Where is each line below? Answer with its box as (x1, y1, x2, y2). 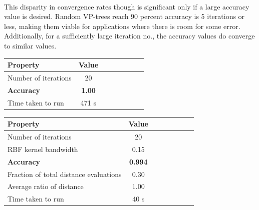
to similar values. (4, 40, 57, 50)
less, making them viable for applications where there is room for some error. (4, 20, 240, 31)
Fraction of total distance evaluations (8, 168, 122, 179)
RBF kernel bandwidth (8, 143, 78, 154)
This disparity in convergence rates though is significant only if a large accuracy (4, 1, 249, 11)
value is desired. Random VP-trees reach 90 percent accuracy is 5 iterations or (4, 11, 245, 21)
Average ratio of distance (8, 181, 84, 191)
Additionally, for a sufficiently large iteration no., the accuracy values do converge (4, 30, 255, 41)
